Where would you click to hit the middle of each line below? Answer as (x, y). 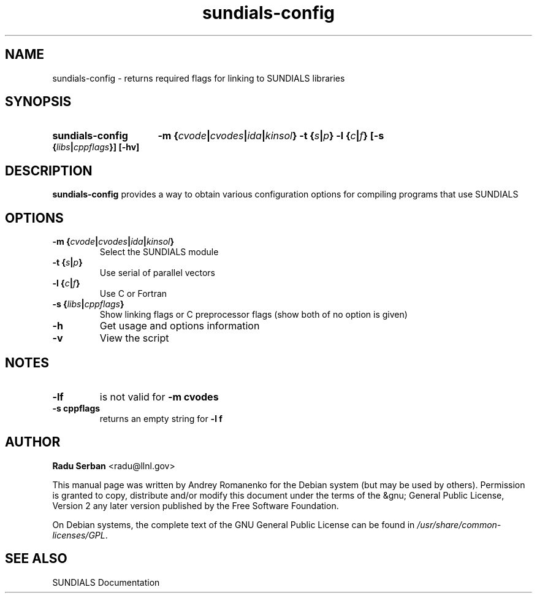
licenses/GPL (79, 535)
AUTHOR (33, 442)
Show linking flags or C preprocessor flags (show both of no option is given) (253, 315)
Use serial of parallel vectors (157, 273)
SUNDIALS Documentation (106, 582)
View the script (134, 338)
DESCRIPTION (49, 171)
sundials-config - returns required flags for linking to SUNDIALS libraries (199, 78)
